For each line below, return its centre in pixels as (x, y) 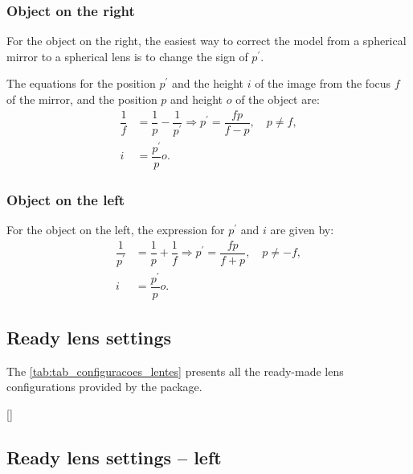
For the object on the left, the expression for (116, 229)
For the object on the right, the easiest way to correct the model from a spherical (206, 41)
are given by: (302, 229)
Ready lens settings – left (114, 458)
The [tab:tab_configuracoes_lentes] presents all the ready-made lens (175, 371)
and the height (207, 83)
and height (197, 99)
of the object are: (278, 99)
